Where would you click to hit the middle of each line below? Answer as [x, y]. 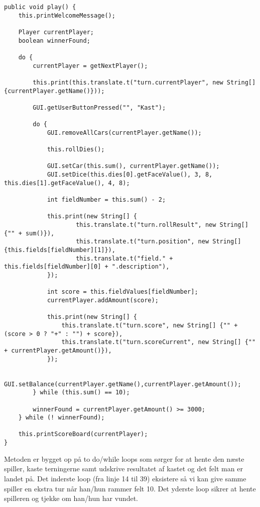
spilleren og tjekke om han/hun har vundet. [71, 498]
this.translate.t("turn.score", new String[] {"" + [150, 325]
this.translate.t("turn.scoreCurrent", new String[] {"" [159, 342]
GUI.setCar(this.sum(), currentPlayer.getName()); [133, 166]
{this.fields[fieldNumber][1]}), [60, 250]
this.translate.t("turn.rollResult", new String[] [162, 225]
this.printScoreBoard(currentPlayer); [83, 434]
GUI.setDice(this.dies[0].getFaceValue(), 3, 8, [130, 175]
